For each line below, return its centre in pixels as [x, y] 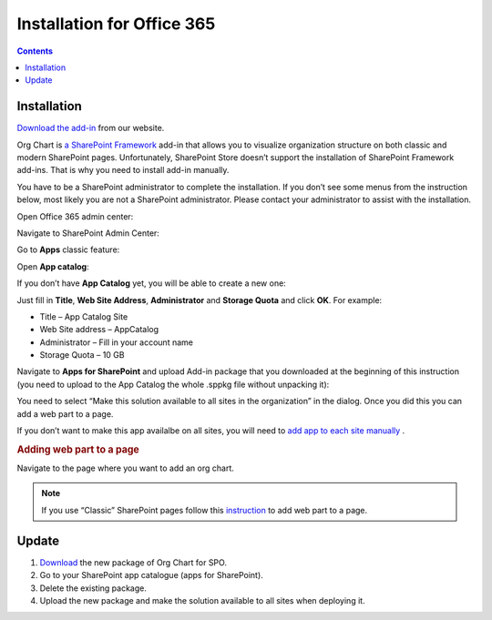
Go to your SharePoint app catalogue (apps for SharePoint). [151, 575]
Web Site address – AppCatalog [99, 330]
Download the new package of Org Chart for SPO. [133, 562]
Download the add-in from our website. [91, 128]
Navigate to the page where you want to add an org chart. [125, 468]
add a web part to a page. [65, 413]
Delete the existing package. [93, 588]
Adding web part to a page [78, 449]
